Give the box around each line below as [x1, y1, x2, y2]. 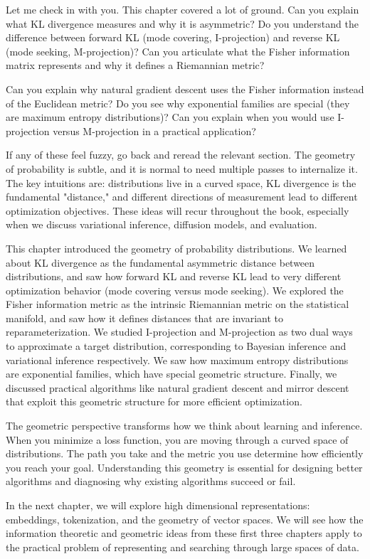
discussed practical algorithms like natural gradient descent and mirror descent [6, 380, 349, 395]
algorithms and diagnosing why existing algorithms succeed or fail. [6, 474, 296, 489]
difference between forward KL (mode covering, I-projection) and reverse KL [6, 30, 340, 45]
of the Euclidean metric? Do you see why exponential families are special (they [6, 95, 350, 110]
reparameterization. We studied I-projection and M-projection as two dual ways [6, 324, 353, 339]
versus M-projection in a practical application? [53, 123, 256, 138]
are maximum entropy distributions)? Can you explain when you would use [6, 110, 334, 124]
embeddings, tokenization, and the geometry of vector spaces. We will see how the [6, 511, 364, 526]
